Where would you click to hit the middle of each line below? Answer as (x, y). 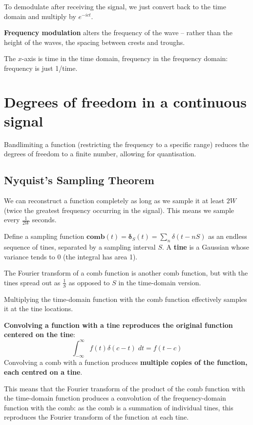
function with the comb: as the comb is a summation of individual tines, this (119, 407)
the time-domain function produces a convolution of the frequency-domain (115, 398)
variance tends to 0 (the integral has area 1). (71, 256)
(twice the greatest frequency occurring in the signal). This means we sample (119, 210)
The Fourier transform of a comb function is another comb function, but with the (126, 273)
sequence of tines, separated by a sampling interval (80, 247)
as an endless (228, 236)
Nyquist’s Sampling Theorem (79, 180)
